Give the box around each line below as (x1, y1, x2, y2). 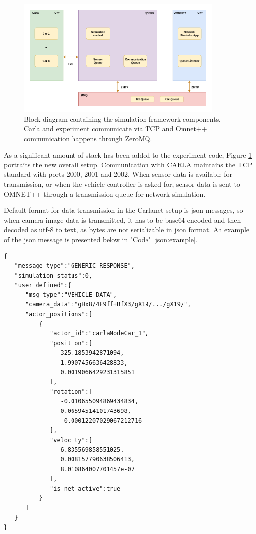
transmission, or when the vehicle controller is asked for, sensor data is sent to (4, 178, 240, 189)
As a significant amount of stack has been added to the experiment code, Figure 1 (4, 150, 252, 160)
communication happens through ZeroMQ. (24, 133, 152, 143)
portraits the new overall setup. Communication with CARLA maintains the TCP (4, 159, 253, 169)
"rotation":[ (50, 388, 92, 395)
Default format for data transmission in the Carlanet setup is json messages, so (4, 205, 243, 215)
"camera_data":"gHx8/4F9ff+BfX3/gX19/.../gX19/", (25, 301, 191, 308)
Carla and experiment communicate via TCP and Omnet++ (24, 123, 207, 133)
